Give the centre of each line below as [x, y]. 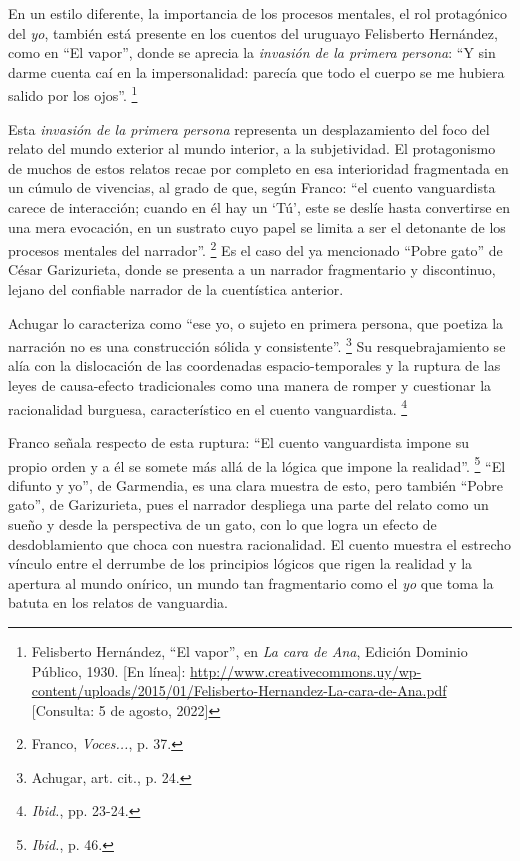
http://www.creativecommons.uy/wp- [306, 670]
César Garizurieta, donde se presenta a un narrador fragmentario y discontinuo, [252, 269]
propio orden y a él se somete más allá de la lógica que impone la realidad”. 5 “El [257, 464]
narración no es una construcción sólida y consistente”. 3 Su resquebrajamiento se [257, 344]
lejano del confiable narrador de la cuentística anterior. [176, 289]
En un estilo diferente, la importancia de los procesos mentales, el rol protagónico [257, 13]
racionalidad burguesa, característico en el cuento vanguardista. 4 [208, 407]
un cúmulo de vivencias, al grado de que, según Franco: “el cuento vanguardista [252, 187]
